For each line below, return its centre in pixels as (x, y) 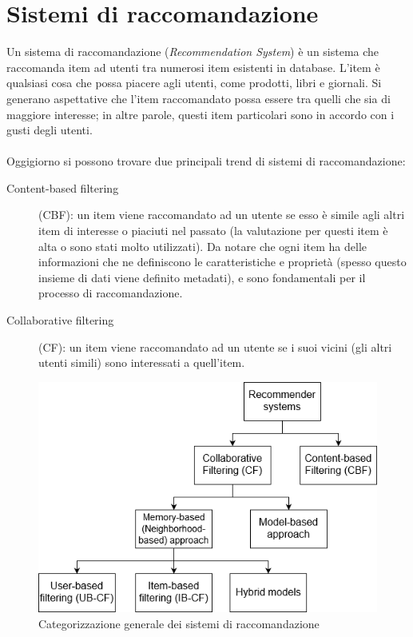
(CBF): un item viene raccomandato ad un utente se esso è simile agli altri (222, 215)
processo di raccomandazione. (111, 293)
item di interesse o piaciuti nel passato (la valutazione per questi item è (213, 231)
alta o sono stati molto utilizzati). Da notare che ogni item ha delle (203, 246)
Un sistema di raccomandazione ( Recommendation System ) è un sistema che (193, 52)
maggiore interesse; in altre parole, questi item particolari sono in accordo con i (201, 114)
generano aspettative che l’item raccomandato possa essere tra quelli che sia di (199, 98)
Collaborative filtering (60, 320)
